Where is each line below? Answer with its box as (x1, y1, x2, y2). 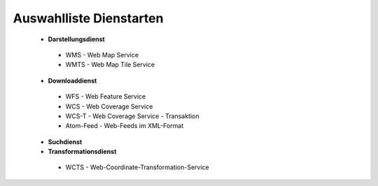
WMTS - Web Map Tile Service (65, 60, 155, 69)
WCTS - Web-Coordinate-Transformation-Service (65, 163, 209, 171)
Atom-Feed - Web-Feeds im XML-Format (65, 122, 184, 130)
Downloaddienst (48, 76, 97, 85)
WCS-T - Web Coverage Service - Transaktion (65, 112, 199, 120)
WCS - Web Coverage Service (65, 102, 153, 110)
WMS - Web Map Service (65, 50, 139, 59)
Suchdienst (48, 137, 83, 146)
